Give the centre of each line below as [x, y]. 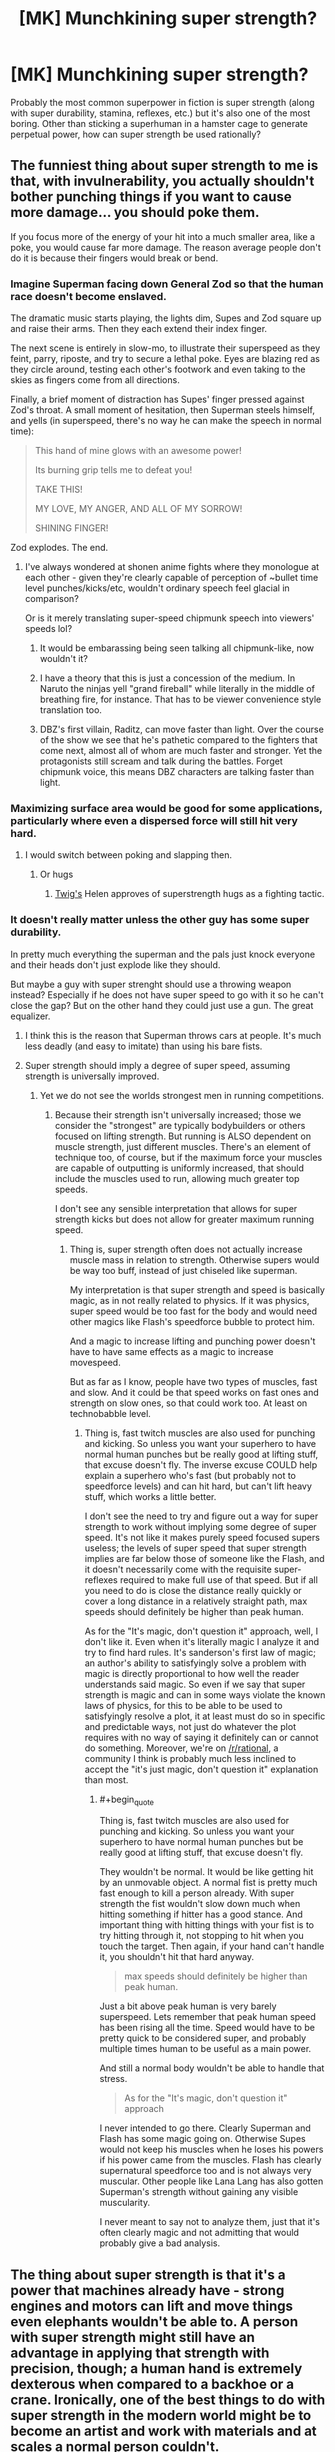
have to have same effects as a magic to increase [171, 1351]
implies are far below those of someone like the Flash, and [204, 1558]
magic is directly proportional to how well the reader [192, 1673]
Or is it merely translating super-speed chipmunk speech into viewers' [169, 618]
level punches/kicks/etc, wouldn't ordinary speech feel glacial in [157, 588]
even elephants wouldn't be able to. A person [154, 2321]
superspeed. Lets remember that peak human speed [208, 2017]
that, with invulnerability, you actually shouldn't [162, 181]
